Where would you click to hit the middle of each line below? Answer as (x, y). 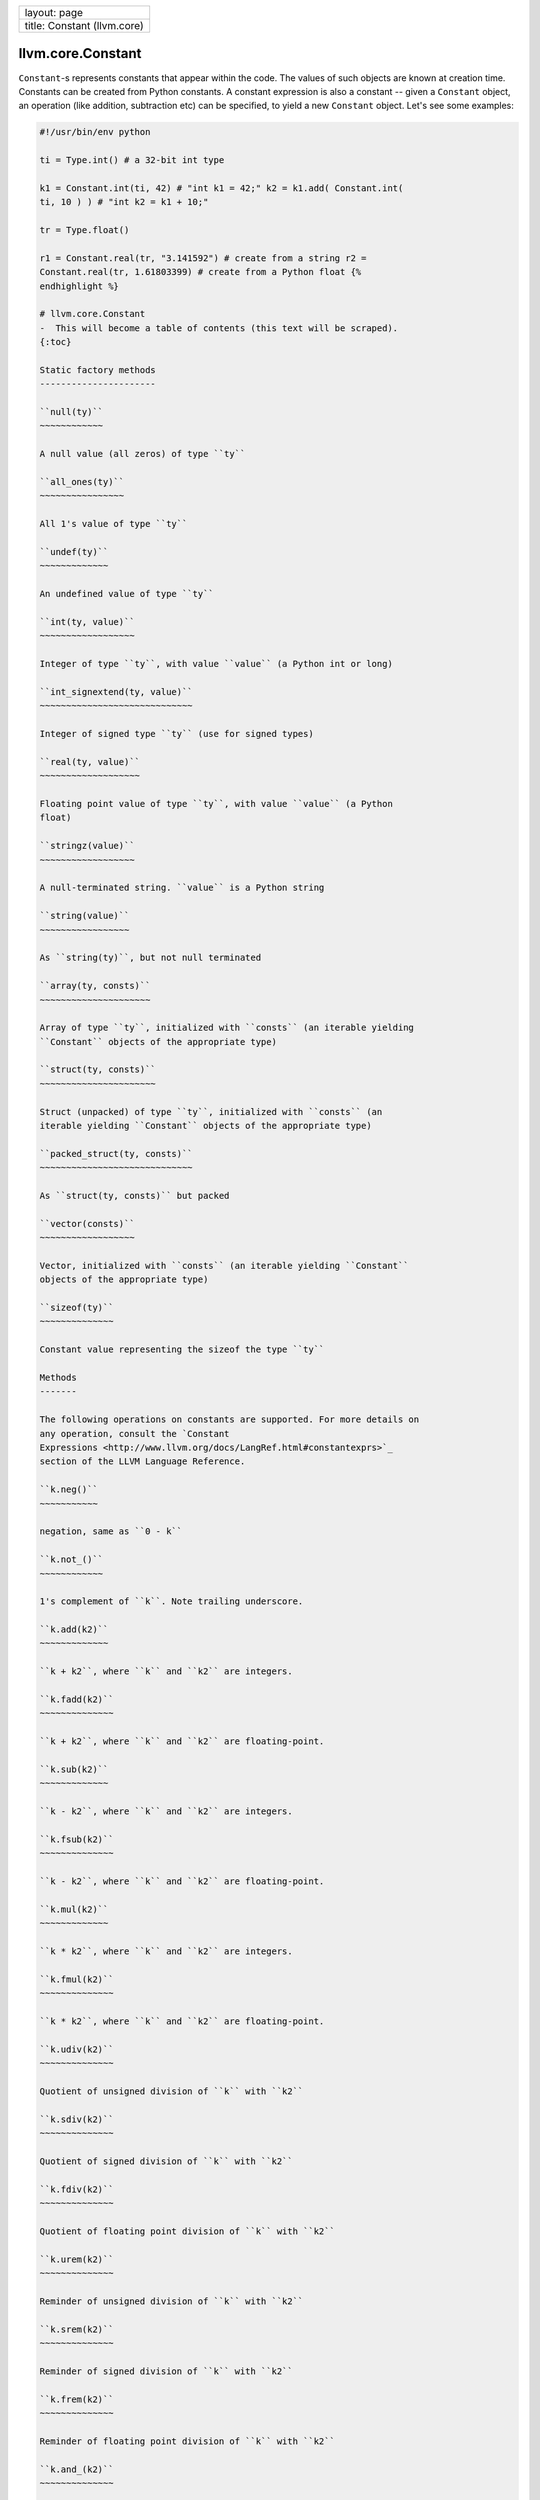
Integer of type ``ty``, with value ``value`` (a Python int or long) (216, 664)
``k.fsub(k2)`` (76, 1839)
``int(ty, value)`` (87, 621)
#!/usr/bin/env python (95, 132)
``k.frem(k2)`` (76, 2399)
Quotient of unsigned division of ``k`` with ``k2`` (171, 2091)
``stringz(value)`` (87, 846)
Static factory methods (98, 369)
